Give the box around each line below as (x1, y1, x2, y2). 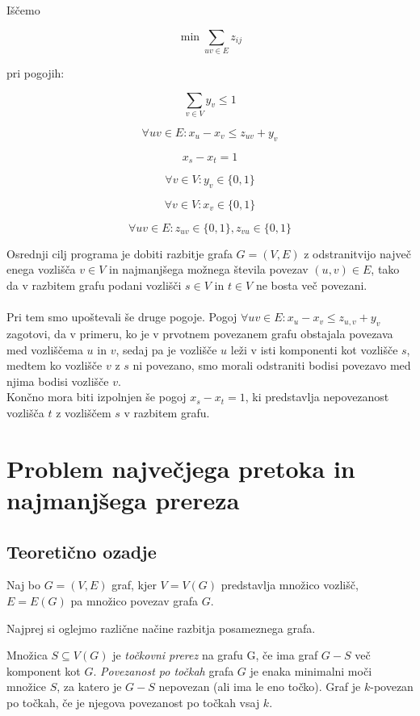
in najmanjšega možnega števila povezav (109, 261, 309, 278)
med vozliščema (6, 341, 83, 358)
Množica (6, 647, 48, 664)
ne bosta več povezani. (255, 277, 367, 294)
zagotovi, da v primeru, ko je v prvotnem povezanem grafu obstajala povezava (6, 325, 393, 342)
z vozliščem (56, 404, 111, 421)
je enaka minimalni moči (250, 662, 372, 679)
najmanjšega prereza (6, 484, 240, 516)
